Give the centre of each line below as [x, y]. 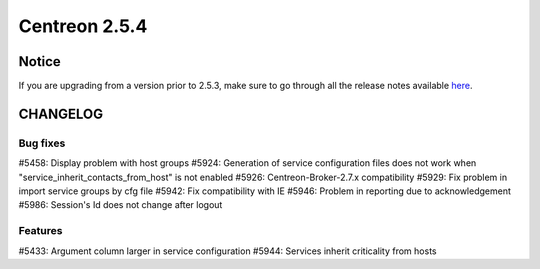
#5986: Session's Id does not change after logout [120, 205]
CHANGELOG [61, 113]
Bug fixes [42, 143]
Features [40, 231]
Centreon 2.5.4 [83, 26]
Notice [40, 61]
